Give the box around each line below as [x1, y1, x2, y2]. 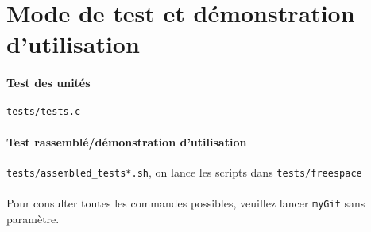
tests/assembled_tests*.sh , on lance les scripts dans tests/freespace [6, 163, 362, 180]
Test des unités [6, 74, 91, 91]
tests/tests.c [6, 106, 81, 118]
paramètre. [6, 210, 60, 226]
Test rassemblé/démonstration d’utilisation [6, 133, 247, 150]
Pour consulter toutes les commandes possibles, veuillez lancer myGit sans [6, 195, 365, 211]
